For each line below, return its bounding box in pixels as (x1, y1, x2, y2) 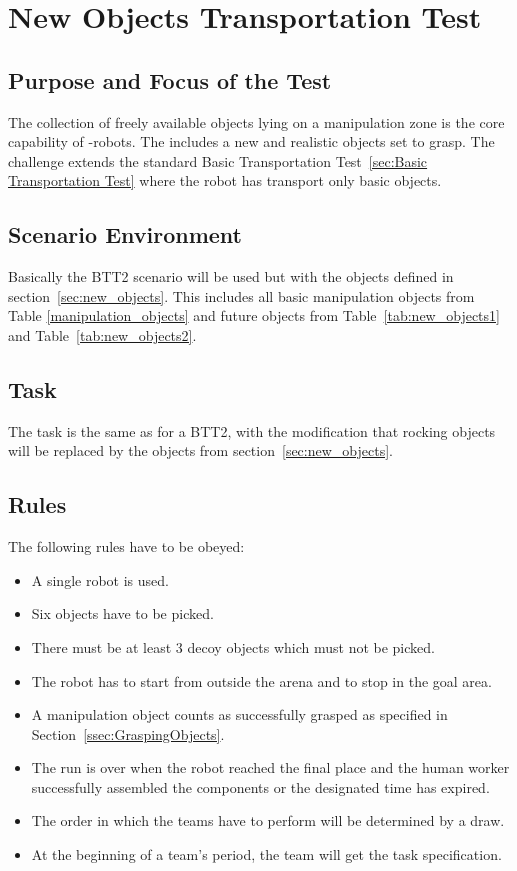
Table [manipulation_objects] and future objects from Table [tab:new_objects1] (8, 305, 500, 326)
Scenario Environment (8, 219, 242, 250)
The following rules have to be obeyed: (8, 536, 245, 557)
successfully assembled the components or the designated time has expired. (31, 776, 490, 797)
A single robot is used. (31, 569, 169, 590)
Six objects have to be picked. (31, 603, 214, 624)
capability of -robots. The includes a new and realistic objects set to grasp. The (8, 131, 495, 152)
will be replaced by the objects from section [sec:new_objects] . (8, 440, 393, 461)
